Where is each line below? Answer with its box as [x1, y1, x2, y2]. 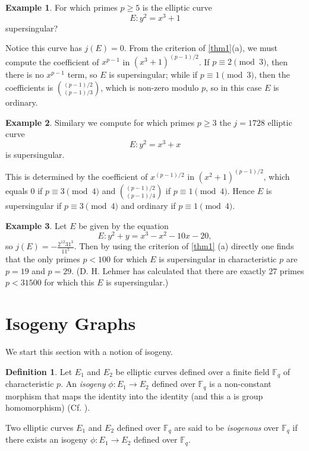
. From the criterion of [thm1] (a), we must [124, 42, 278, 54]
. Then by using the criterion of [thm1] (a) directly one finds [74, 240, 294, 252]
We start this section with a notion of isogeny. [5, 345, 173, 358]
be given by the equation [78, 219, 169, 231]
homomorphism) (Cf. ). [5, 401, 90, 414]
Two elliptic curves [5, 421, 74, 433]
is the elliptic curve [142, 1, 212, 13]
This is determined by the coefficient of [5, 170, 148, 182]
